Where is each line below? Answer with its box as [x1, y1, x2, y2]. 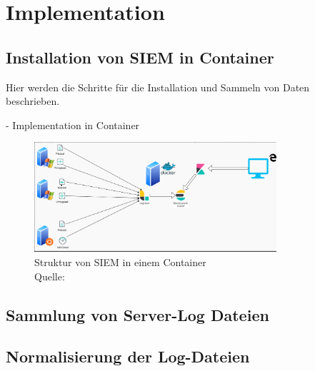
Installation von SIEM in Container [6, 46, 274, 68]
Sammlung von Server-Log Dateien [6, 303, 269, 325]
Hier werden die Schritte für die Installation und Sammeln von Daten [6, 79, 310, 94]
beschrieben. [6, 93, 60, 108]
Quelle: [34, 268, 65, 283]
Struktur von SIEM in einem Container [34, 254, 206, 269]
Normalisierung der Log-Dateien [6, 345, 250, 367]
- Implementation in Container [6, 117, 140, 132]
